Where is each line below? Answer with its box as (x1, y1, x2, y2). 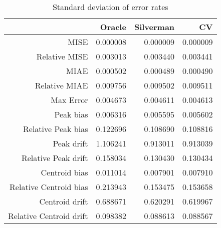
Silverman (134, 21, 175, 32)
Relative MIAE (35, 79, 88, 91)
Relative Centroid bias (10, 181, 88, 192)
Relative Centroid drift (8, 210, 88, 221)
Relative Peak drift (21, 152, 88, 163)
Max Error (51, 94, 88, 105)
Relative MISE (36, 50, 88, 62)
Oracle (100, 21, 126, 32)
